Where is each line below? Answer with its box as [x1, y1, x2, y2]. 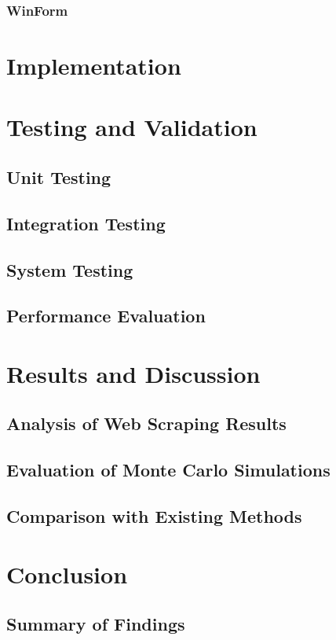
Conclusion [6, 557, 128, 590]
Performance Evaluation [6, 303, 206, 328]
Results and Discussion [6, 357, 261, 389]
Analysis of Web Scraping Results [6, 411, 287, 436]
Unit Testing [6, 164, 111, 189]
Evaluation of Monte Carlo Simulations [6, 458, 331, 482]
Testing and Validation [6, 111, 257, 143]
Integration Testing [6, 211, 166, 235]
